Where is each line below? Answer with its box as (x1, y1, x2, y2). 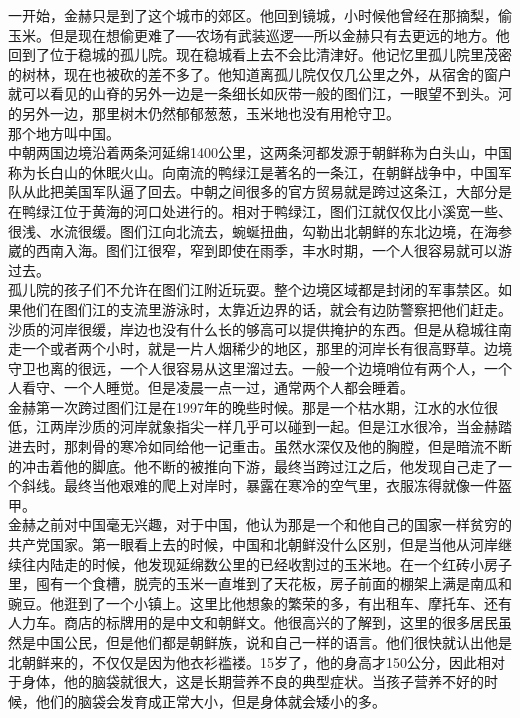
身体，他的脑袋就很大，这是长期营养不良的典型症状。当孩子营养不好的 (21, 671, 484, 692)
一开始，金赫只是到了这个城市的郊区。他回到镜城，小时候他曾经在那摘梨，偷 (8, 5, 512, 25)
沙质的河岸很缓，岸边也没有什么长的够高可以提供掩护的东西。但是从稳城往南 (8, 318, 512, 339)
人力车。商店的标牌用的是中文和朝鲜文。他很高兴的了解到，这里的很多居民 (8, 612, 498, 633)
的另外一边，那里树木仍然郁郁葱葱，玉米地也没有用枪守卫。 (8, 102, 400, 123)
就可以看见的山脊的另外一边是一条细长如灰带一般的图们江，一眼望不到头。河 (8, 83, 512, 104)
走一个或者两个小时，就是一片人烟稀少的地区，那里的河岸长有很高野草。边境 (8, 338, 512, 359)
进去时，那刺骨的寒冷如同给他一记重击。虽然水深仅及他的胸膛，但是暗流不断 (8, 436, 512, 457)
